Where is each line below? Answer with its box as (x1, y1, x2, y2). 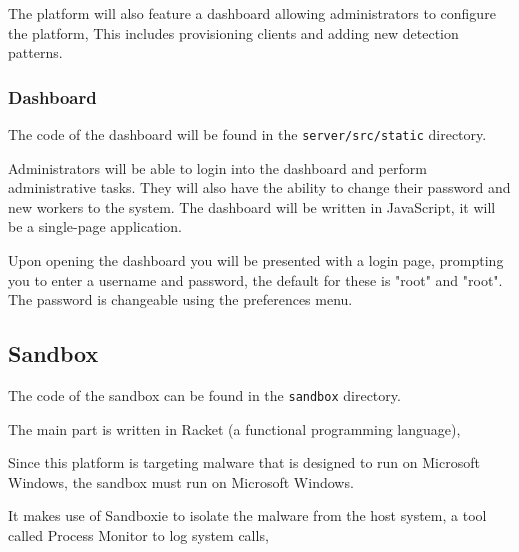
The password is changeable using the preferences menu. (8, 289, 353, 310)
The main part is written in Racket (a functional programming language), (8, 418, 461, 439)
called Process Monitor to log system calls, (8, 525, 269, 546)
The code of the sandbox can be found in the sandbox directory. (8, 385, 401, 406)
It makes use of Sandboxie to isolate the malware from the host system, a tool (8, 505, 487, 526)
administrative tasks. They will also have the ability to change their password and (8, 177, 511, 198)
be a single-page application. (8, 216, 182, 237)
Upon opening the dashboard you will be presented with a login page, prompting (8, 250, 504, 271)
